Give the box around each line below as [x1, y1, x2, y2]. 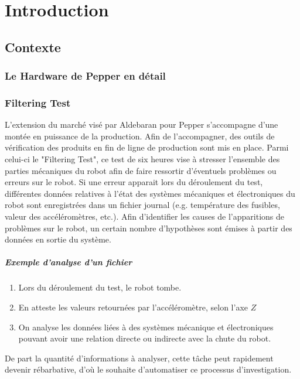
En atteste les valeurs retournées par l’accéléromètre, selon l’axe [18, 301, 248, 313]
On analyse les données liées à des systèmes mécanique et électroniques [18, 320, 274, 333]
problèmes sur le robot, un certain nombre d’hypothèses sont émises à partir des [5, 221, 292, 234]
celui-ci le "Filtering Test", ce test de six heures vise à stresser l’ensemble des [5, 153, 280, 165]
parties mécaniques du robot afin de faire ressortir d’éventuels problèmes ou [5, 164, 277, 176]
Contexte [5, 37, 61, 56]
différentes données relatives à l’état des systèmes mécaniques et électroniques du [5, 187, 295, 199]
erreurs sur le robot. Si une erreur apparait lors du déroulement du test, [5, 176, 263, 188]
